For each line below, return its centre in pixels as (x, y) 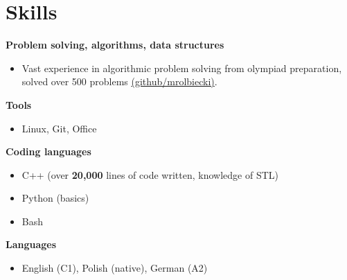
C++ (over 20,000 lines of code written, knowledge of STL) (150, 174)
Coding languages (48, 151)
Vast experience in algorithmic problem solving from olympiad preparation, (182, 68)
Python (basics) (55, 198)
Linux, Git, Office (59, 128)
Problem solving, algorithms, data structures (115, 45)
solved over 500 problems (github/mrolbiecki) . (119, 81)
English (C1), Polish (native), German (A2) (115, 268)
